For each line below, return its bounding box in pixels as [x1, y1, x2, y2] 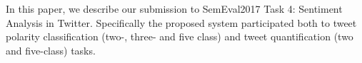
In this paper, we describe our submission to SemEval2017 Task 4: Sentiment [6, 1, 343, 16]
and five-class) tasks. [6, 42, 96, 57]
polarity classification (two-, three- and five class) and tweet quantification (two [6, 29, 353, 44]
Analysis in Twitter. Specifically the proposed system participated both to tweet [6, 15, 357, 30]
